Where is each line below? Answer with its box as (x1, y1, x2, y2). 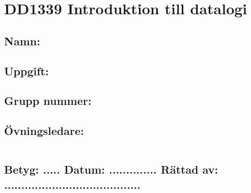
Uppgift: (4, 63, 49, 78)
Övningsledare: (4, 123, 84, 139)
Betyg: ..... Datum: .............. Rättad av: (4, 161, 218, 177)
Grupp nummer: (4, 93, 92, 108)
